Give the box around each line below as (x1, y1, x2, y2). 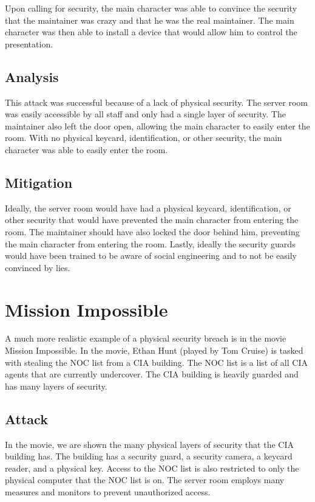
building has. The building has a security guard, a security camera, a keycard (5, 450, 293, 462)
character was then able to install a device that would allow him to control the (5, 26, 297, 38)
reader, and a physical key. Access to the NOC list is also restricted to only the (5, 461, 299, 474)
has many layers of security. (5, 379, 107, 392)
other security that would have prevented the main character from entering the (5, 213, 299, 226)
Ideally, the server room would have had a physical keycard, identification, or (5, 201, 291, 214)
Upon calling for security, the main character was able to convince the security (5, 2, 297, 14)
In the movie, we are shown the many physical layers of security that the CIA (5, 438, 294, 450)
